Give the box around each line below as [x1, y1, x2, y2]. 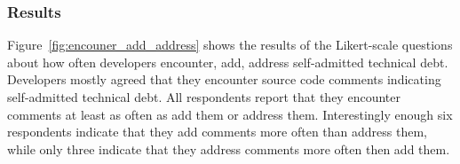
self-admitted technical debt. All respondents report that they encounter [7, 88, 401, 105]
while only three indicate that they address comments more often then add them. [7, 139, 450, 158]
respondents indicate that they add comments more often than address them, [7, 122, 427, 141]
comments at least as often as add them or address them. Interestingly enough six [7, 105, 453, 123]
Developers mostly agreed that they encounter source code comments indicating [7, 70, 441, 89]
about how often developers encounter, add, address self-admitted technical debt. [7, 52, 448, 71]
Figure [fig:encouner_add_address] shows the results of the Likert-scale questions [7, 35, 453, 54]
